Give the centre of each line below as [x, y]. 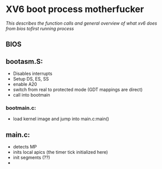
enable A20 [25, 84]
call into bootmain [31, 95]
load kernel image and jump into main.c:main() [61, 119]
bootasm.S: [24, 61]
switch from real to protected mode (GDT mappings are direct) [78, 90]
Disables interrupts [32, 73]
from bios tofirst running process [40, 28]
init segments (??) [31, 157]
